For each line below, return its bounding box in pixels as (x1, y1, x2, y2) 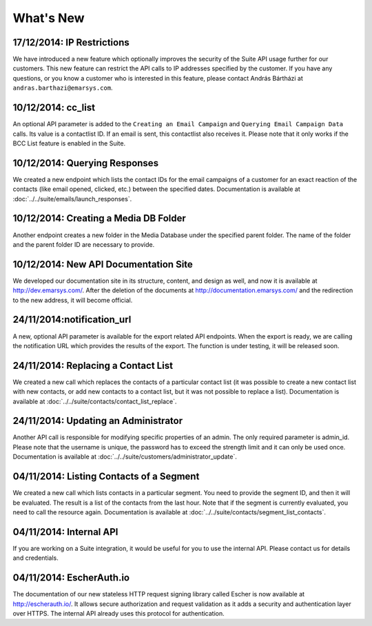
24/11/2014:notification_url (12, 314, 132, 325)
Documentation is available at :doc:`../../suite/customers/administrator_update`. (12, 452, 238, 461)
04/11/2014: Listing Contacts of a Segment (12, 471, 200, 483)
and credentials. (12, 554, 59, 562)
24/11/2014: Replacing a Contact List (12, 359, 174, 372)
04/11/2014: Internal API (12, 526, 118, 538)
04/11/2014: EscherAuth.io (12, 572, 130, 584)
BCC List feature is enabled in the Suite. (12, 139, 126, 148)
